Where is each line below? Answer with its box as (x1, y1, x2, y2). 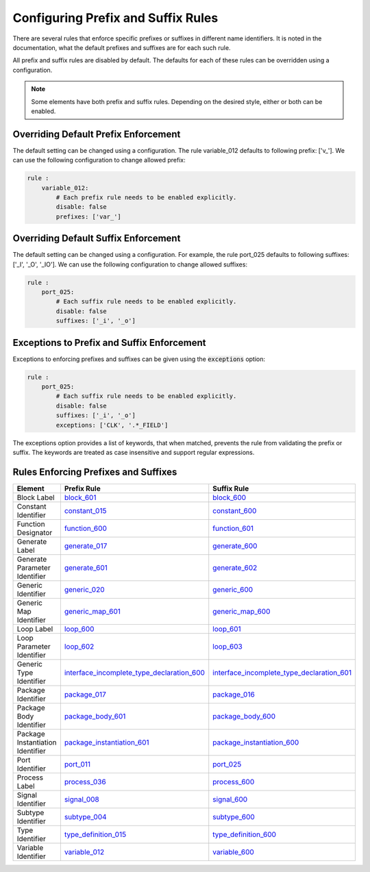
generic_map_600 (212, 606, 271, 616)
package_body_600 (212, 711, 276, 721)
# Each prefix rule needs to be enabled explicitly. (56, 193, 237, 201)
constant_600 (212, 506, 257, 515)
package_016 (212, 689, 255, 699)
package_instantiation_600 (212, 737, 299, 747)
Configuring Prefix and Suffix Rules (12, 10, 219, 25)
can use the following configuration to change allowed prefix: (12, 156, 186, 164)
